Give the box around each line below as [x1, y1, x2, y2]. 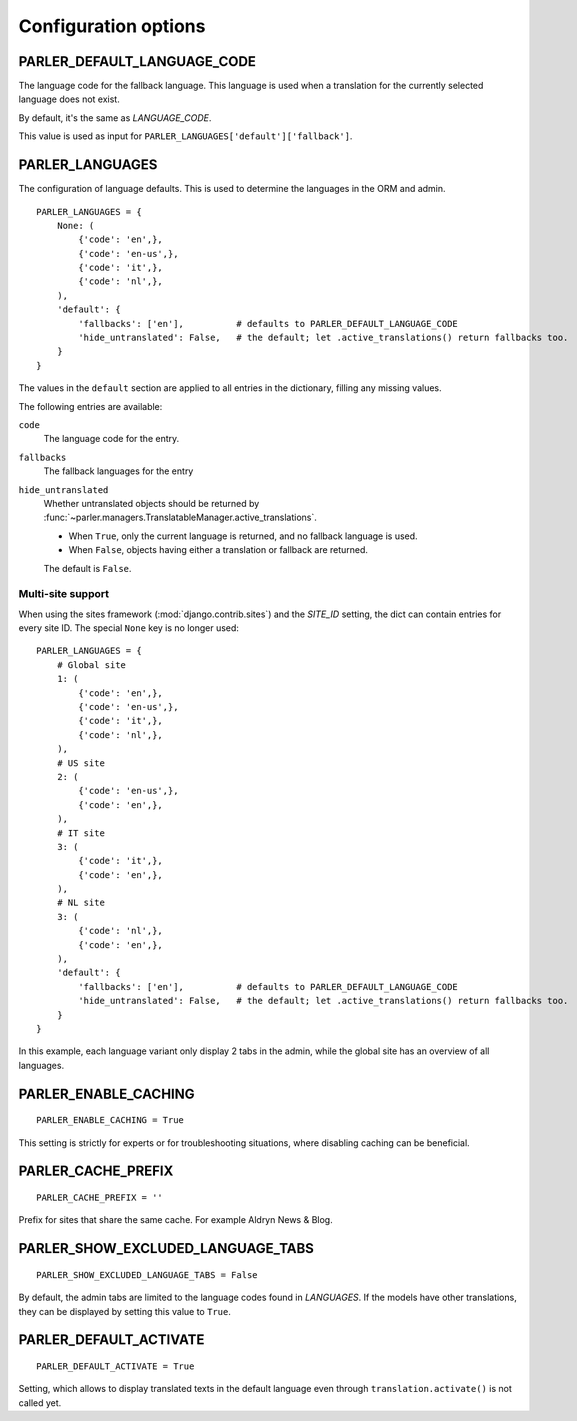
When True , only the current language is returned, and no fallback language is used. [68, 530, 419, 542]
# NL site [56, 897, 105, 909]
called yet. [18, 1396, 62, 1409]
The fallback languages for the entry [43, 465, 194, 477]
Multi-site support [18, 587, 110, 601]
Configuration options [18, 15, 206, 37]
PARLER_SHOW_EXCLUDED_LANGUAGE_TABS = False [36, 1269, 259, 1280]
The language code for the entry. [43, 433, 180, 445]
